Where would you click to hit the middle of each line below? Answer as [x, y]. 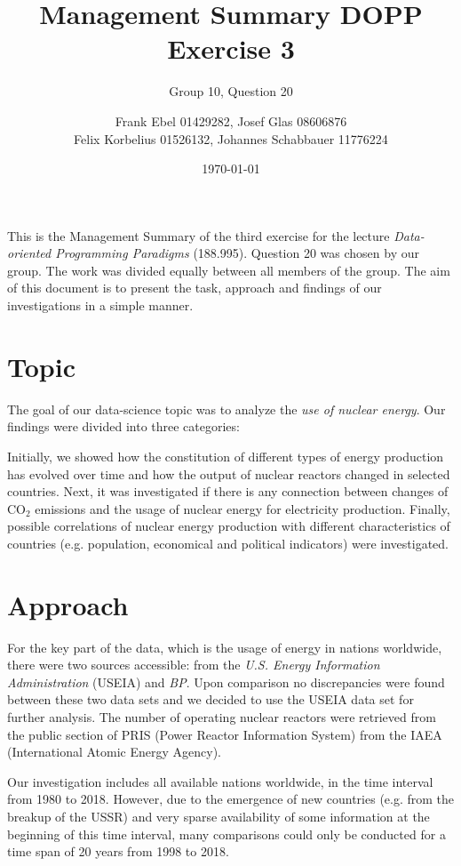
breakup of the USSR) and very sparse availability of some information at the [219, 816]
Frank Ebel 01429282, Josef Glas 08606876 [231, 120]
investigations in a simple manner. [100, 305]
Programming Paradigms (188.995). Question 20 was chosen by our [237, 253]
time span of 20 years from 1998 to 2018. [118, 851]
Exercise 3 [231, 48]
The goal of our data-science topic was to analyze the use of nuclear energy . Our [227, 409]
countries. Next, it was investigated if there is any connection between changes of [228, 491]
